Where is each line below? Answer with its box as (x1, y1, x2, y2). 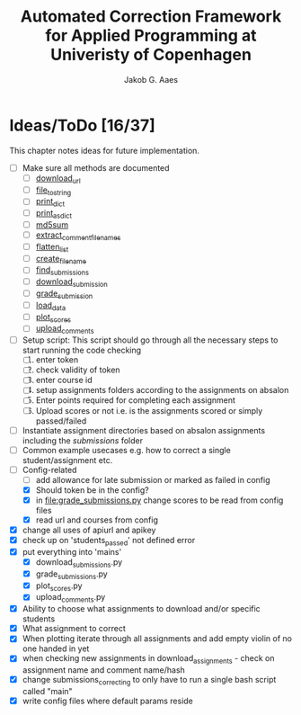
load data (35, 299, 66, 312)
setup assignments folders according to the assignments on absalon (35, 385, 289, 396)
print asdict (35, 208, 72, 220)
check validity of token (35, 364, 120, 375)
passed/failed (35, 416, 87, 426)
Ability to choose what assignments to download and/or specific (22, 603, 261, 614)
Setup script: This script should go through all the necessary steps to (22, 335, 279, 345)
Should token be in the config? (35, 484, 150, 496)
